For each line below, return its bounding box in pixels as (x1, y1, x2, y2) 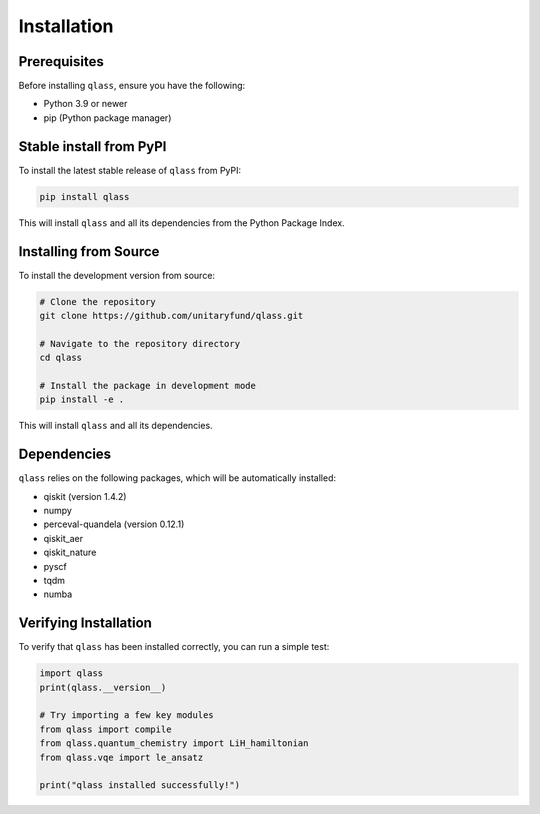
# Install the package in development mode (39, 380, 257, 391)
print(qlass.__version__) (39, 681, 167, 693)
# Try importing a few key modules (39, 710, 214, 721)
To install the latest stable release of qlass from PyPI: (18, 164, 242, 176)
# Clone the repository (39, 296, 157, 307)
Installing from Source (18, 243, 160, 260)
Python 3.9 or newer (43, 98, 128, 110)
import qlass (39, 668, 104, 679)
